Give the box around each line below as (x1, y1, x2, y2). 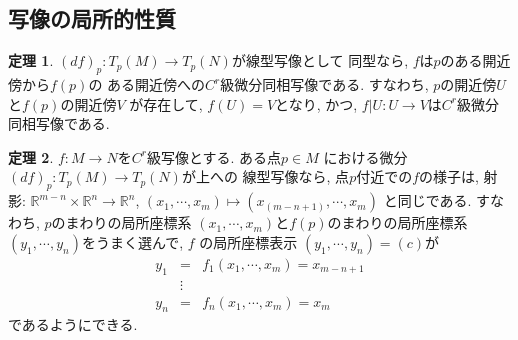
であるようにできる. (8, 314, 138, 335)
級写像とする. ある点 (146, 146, 282, 167)
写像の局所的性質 (8, 3, 176, 34)
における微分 (323, 146, 408, 167)
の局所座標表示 (199, 231, 298, 252)
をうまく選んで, (81, 231, 184, 252)
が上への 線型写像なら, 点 (181, 166, 350, 187)
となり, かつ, (275, 93, 358, 114)
